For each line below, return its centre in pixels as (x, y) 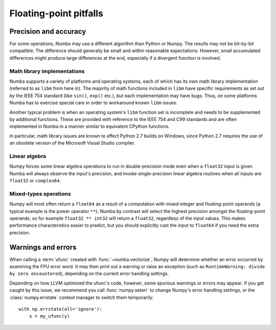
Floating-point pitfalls (56, 13)
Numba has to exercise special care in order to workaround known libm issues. (94, 103)
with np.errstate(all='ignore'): (60, 309)
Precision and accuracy (48, 31)
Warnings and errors (43, 247)
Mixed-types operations (40, 194)
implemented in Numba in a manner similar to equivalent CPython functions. (89, 126)
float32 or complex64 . (35, 181)
